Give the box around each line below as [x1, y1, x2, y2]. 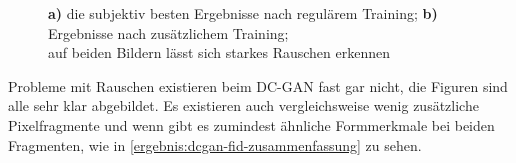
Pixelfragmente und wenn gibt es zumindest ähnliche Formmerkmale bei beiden [8, 114, 495, 135]
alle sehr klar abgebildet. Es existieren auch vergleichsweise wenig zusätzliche [8, 95, 479, 116]
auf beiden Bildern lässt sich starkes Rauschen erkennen [48, 42, 391, 63]
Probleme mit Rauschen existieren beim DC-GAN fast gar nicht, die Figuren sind [8, 75, 508, 96]
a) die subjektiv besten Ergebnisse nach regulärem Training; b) [48, 3, 438, 23]
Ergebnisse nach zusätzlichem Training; [48, 22, 289, 43]
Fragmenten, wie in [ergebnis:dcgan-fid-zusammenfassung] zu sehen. [8, 134, 422, 155]
